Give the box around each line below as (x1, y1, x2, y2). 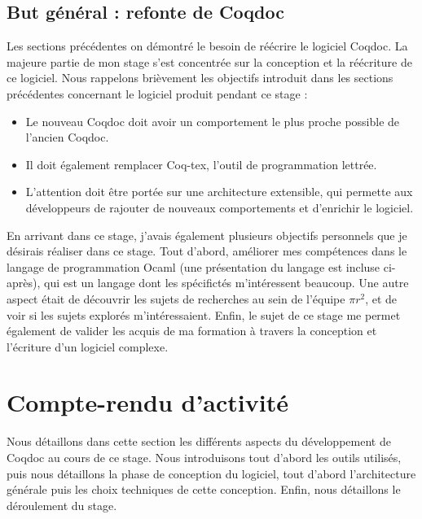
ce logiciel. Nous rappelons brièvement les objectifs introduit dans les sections (7, 69, 393, 86)
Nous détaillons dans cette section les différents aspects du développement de (7, 433, 391, 450)
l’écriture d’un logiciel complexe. (7, 338, 169, 355)
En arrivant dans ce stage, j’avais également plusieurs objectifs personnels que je (7, 226, 407, 243)
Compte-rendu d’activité (7, 386, 288, 419)
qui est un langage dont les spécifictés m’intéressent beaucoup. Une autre (44, 274, 409, 291)
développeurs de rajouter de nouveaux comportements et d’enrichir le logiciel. (25, 198, 414, 216)
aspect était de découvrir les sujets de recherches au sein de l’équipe (7, 290, 345, 307)
